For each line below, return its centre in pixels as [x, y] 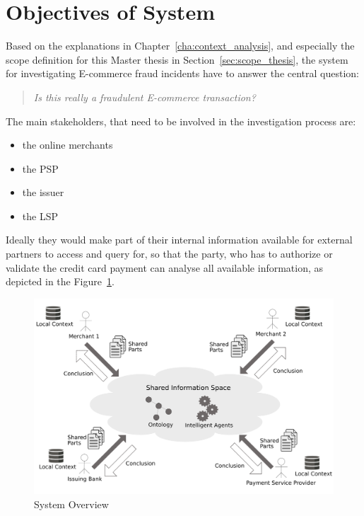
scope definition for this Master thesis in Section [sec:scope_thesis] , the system [177, 59]
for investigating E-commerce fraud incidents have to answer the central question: [183, 73]
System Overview [71, 504]
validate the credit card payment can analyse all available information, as [165, 267]
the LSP [40, 216]
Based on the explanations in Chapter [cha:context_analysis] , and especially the [180, 46]
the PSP [40, 168]
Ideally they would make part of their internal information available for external [179, 240]
